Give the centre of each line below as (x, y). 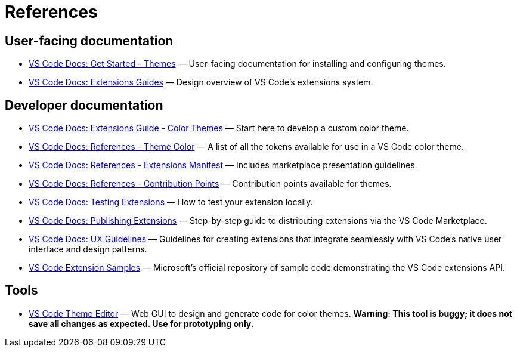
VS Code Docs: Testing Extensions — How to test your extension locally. (171, 202)
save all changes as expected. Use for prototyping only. (141, 323)
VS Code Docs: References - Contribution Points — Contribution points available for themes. (210, 184)
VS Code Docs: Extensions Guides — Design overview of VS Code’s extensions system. (201, 82)
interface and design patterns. (88, 249)
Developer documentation (84, 105)
